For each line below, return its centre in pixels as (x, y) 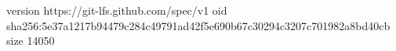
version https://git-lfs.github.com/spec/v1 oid (117, 10)
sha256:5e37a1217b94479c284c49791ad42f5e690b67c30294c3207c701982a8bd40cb (198, 25)
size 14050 (31, 41)
